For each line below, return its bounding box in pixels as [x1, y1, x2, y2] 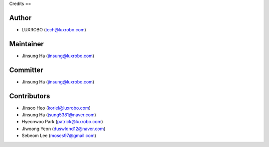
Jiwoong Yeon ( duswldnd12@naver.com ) [21, 126, 106, 132]
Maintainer [9, 40, 44, 48]
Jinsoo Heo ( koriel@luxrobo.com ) [21, 105, 91, 111]
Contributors [9, 92, 50, 100]
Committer [9, 66, 43, 74]
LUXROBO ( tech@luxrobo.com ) [21, 26, 87, 32]
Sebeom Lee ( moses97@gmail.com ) [21, 133, 97, 139]
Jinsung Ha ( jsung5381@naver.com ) [21, 112, 97, 118]
